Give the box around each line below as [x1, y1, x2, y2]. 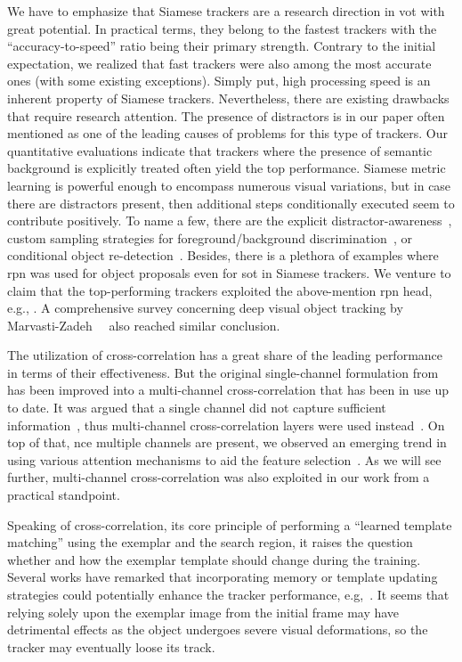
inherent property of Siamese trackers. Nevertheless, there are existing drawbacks [7, 88, 450, 107]
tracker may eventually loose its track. [7, 637, 215, 656]
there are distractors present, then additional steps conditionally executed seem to [7, 193, 455, 212]
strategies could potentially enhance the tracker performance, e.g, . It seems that [7, 585, 450, 603]
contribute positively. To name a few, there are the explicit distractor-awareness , [7, 211, 452, 230]
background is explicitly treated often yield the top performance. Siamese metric [7, 159, 446, 177]
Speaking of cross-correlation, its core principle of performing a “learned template [7, 515, 452, 534]
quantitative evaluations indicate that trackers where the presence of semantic [7, 141, 433, 159]
